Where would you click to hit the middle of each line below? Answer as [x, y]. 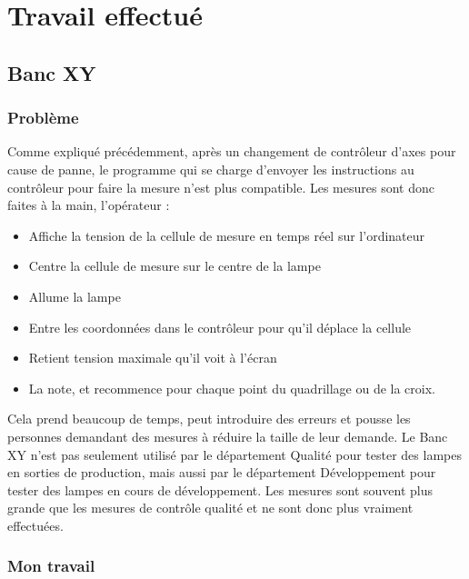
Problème [43, 118]
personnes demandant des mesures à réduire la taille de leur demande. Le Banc [228, 436]
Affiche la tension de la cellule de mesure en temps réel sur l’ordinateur [227, 235]
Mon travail [51, 566]
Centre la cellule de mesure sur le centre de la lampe [175, 266]
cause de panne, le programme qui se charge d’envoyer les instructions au [211, 169]
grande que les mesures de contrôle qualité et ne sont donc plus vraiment [210, 508]
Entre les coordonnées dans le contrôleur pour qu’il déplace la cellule [220, 327]
